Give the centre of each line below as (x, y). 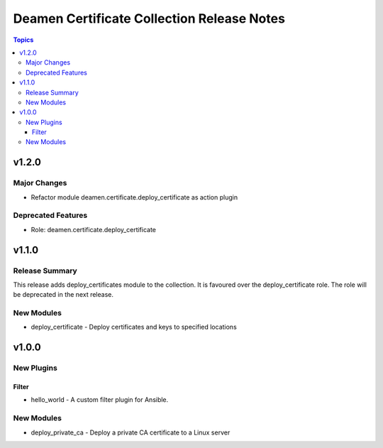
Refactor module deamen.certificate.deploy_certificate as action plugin (134, 197)
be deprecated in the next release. (63, 295)
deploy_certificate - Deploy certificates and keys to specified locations (134, 327)
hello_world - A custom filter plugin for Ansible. (100, 400)
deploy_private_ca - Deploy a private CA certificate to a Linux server (131, 432)
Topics (23, 40)
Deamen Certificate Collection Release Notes (149, 18)
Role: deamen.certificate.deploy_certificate (93, 229)
